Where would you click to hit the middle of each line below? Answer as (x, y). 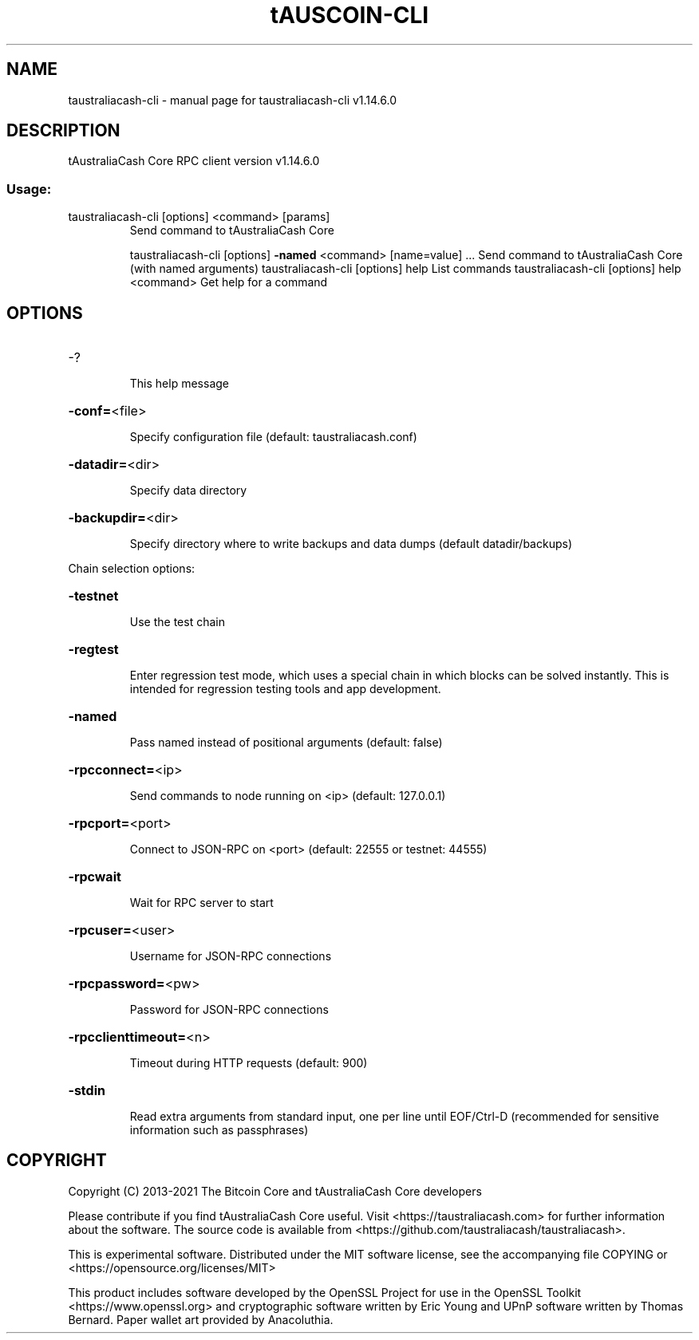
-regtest (93, 650)
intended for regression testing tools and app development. (285, 689)
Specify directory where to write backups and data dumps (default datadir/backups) (351, 544)
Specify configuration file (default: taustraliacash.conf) (273, 437)
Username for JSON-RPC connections (231, 956)
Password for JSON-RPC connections (229, 1010)
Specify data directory (188, 491)
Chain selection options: (132, 569)
